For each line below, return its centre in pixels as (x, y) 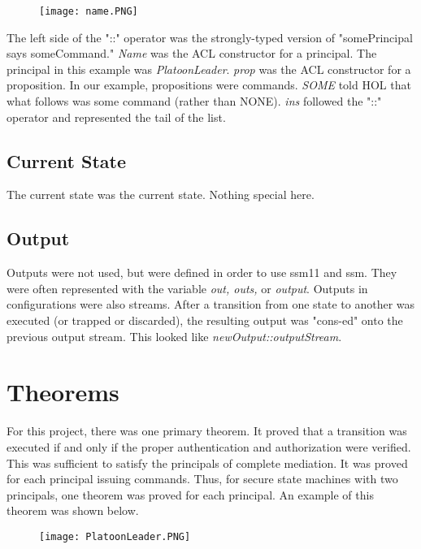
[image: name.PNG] (89, 11)
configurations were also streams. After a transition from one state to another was (211, 304)
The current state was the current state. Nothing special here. (161, 195)
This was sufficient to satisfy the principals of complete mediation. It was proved (207, 463)
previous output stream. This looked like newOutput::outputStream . (174, 336)
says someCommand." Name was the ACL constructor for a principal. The (192, 53)
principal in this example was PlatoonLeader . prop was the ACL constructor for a (209, 69)
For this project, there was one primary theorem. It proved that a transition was (207, 431)
